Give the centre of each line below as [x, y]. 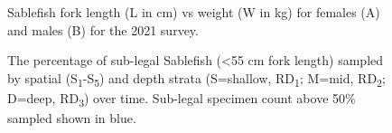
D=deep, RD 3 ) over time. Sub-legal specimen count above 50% [182, 99]
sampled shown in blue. [72, 118]
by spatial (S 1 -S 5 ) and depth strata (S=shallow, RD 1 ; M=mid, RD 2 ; [196, 79]
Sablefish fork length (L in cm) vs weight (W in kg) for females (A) [194, 12]
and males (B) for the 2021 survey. [103, 29]
